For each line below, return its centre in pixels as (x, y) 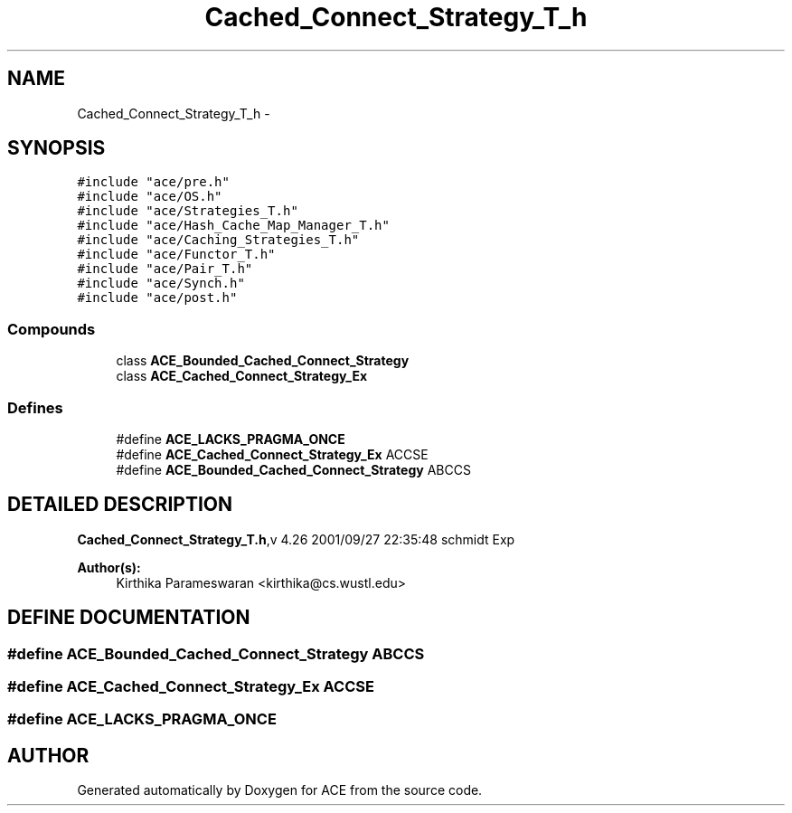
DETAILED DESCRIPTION (120, 505)
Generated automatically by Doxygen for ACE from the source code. (280, 790)
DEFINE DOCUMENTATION (129, 618)
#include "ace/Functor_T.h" (176, 255)
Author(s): (109, 567)
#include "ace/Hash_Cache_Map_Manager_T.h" (233, 226)
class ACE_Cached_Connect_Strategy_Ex (242, 376)
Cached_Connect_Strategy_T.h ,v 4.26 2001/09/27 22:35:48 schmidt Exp (296, 539)
